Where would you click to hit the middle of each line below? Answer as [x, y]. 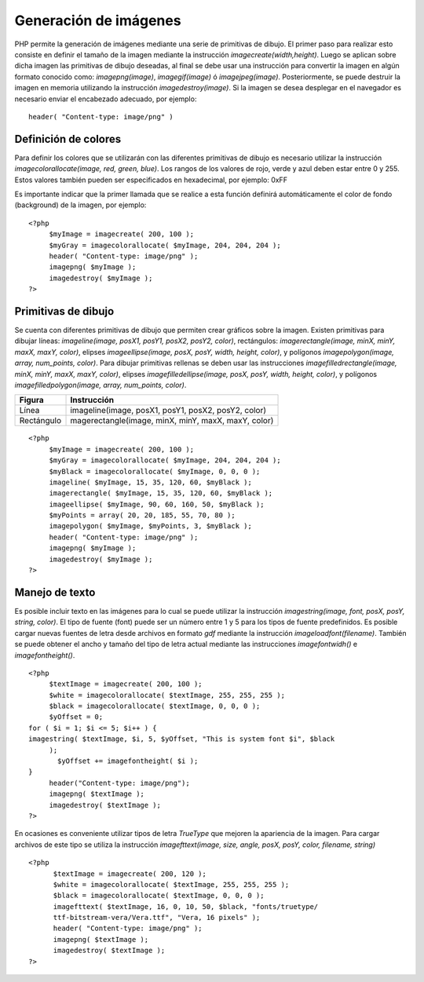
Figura [32, 400]
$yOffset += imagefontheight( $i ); [128, 761]
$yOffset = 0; [76, 717]
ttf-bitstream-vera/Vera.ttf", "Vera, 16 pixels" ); [157, 918]
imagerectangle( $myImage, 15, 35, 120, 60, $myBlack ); [161, 493]
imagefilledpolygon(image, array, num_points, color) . [101, 385]
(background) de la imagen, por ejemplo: [80, 205]
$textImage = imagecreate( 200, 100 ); [126, 684]
